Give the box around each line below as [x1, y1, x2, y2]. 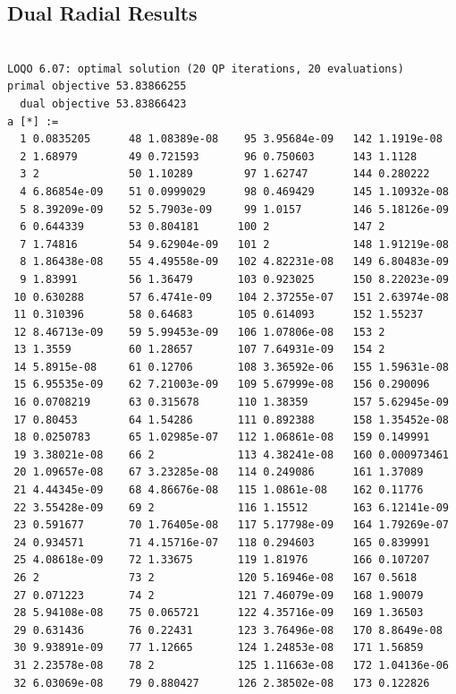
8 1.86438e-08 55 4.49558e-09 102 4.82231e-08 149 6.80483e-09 [20, 255, 449, 269]
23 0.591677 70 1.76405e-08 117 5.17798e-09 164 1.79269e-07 [13, 518, 449, 532]
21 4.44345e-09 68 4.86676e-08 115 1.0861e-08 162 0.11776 [13, 484, 424, 497]
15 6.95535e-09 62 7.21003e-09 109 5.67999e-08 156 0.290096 [13, 378, 430, 391]
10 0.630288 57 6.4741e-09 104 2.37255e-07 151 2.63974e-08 [13, 290, 449, 304]
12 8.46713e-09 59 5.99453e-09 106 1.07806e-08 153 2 [13, 325, 385, 338]
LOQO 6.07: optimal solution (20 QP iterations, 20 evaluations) [7, 62, 404, 75]
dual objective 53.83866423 [20, 97, 187, 110]
